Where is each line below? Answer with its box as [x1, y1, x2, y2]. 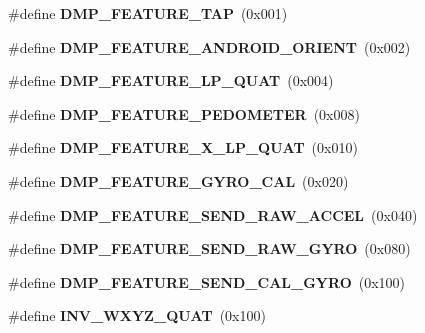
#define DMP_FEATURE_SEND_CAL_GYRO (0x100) [8, 271, 406, 292]
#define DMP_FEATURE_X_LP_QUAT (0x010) [8, 137, 358, 158]
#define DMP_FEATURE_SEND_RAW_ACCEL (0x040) [8, 204, 418, 225]
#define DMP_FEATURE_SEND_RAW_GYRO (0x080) [8, 238, 411, 259]
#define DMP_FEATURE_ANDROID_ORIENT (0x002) [8, 36, 411, 57]
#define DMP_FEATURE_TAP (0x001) [8, 3, 288, 23]
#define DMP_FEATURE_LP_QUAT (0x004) [8, 70, 334, 91]
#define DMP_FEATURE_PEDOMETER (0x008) [8, 103, 360, 124]
